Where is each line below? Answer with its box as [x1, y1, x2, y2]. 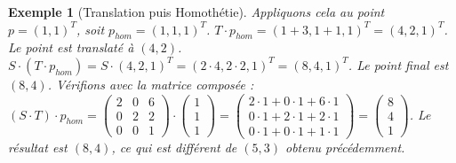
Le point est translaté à [8, 38, 134, 57]
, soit [76, 19, 105, 38]
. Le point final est [348, 55, 449, 74]
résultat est [8, 137, 68, 156]
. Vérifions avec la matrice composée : [47, 74, 254, 93]
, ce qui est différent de [111, 137, 237, 156]
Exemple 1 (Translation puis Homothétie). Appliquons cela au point [8, 3, 385, 20]
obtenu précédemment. [284, 137, 405, 156]
